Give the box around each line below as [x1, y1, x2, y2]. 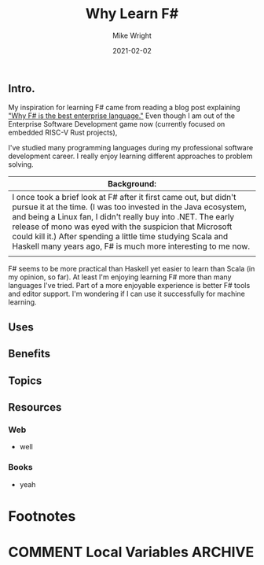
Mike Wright [112, 31, 152, 40]
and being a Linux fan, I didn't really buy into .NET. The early [12, 212, 234, 223]
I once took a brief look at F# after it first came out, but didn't [12, 192, 236, 203]
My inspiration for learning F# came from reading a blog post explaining [8, 103, 241, 113]
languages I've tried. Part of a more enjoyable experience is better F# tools [8, 281, 251, 290]
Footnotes [8, 507, 76, 525]
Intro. [8, 82, 35, 95]
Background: [107, 179, 157, 190]
